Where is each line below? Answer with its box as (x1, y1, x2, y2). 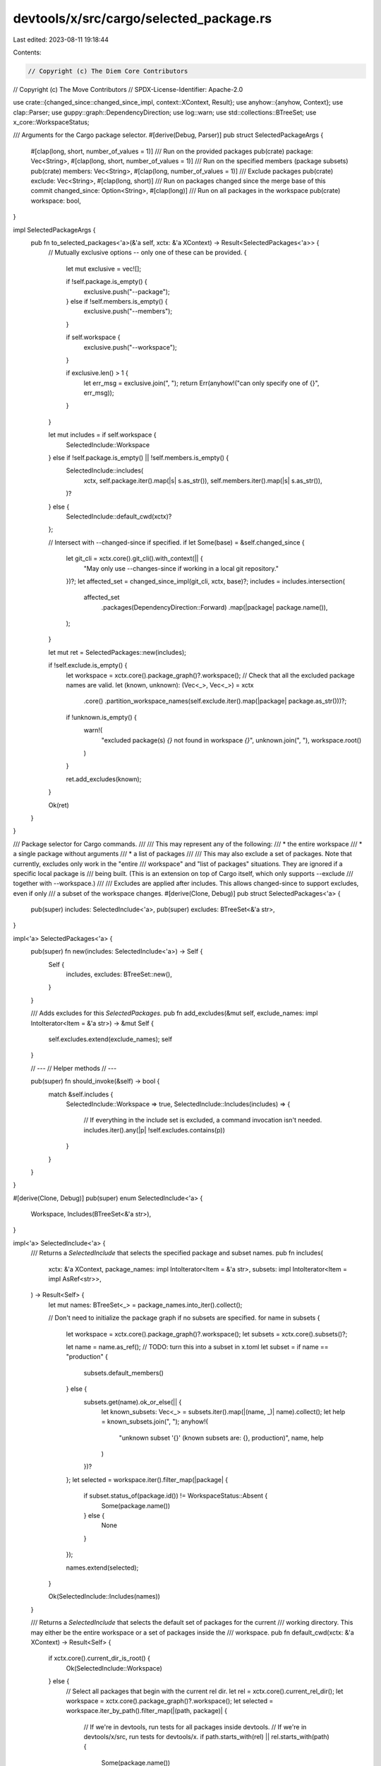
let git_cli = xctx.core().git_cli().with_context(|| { (66, 555, 204, 563)
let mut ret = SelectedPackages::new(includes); (48, 648, 186, 656)
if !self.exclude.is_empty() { (48, 661, 128, 670)
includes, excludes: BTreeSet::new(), (66, 970, 173, 978)
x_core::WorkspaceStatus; (13, 118, 90, 126)
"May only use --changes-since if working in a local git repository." (83, 564, 279, 572)
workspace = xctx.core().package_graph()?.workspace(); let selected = (66, 1696, 274, 1705)
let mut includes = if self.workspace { (48, 431, 157, 439)
